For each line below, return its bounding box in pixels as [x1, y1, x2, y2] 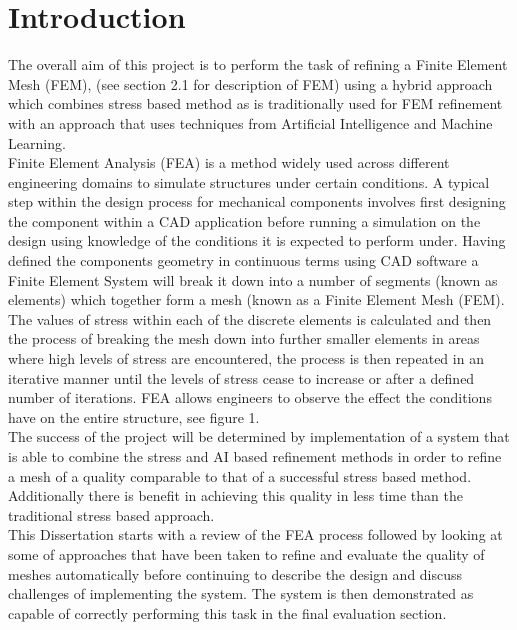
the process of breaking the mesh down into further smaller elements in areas [8, 328, 480, 349]
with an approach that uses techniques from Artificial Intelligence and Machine [8, 112, 493, 133]
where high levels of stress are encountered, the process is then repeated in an [8, 348, 484, 369]
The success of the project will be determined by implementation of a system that [8, 426, 510, 447]
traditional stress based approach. [8, 504, 215, 525]
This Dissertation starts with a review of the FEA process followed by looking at [8, 524, 503, 545]
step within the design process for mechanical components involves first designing [8, 191, 506, 212]
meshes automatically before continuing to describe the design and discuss [8, 563, 463, 584]
